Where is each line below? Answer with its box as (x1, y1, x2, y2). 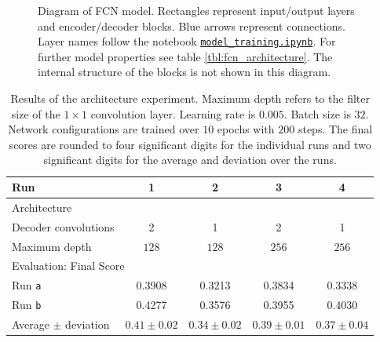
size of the (11, 105, 60, 122)
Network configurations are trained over (8, 121, 199, 137)
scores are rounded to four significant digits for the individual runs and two (9, 136, 371, 152)
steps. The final (298, 121, 373, 137)
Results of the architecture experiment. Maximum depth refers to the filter (10, 90, 370, 107)
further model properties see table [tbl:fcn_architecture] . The (38, 48, 333, 64)
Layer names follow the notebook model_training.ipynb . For (38, 33, 336, 49)
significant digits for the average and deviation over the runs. (43, 151, 337, 168)
